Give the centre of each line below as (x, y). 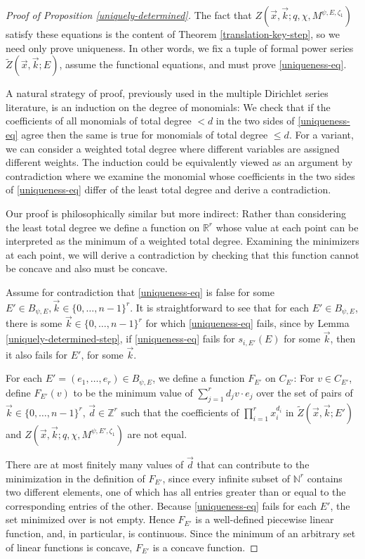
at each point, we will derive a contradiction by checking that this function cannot (182, 254)
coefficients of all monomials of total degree (99, 121)
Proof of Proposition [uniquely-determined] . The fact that (129, 15)
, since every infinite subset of (226, 478)
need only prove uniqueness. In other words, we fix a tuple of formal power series (180, 47)
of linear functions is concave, (69, 547)
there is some (34, 323)
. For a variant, (321, 134)
